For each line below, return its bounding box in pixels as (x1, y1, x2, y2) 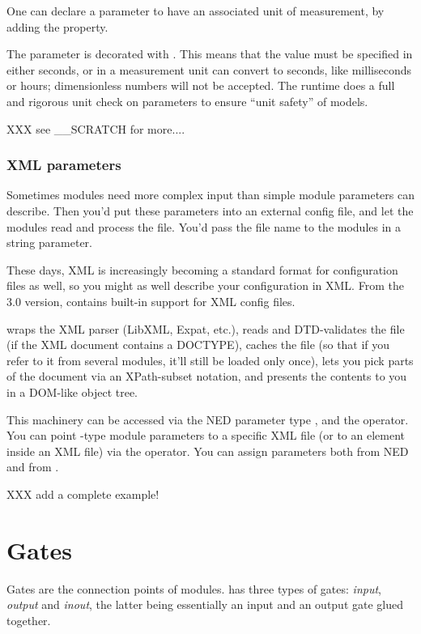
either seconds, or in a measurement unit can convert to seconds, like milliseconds (6, 61, 411, 78)
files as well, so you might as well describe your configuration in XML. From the (6, 277, 404, 294)
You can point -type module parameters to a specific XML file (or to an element (6, 427, 405, 444)
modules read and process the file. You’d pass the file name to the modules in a (6, 218, 402, 235)
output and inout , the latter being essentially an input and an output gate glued (6, 596, 403, 613)
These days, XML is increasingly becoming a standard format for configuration (6, 261, 398, 278)
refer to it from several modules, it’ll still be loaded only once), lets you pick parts (6, 351, 414, 368)
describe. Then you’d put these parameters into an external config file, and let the (6, 202, 414, 219)
